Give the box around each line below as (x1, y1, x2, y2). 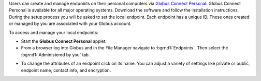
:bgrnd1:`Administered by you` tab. (21, 52, 90, 58)
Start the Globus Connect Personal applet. (21, 38, 107, 44)
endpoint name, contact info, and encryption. (21, 67, 111, 73)
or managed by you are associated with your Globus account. (9, 21, 131, 26)
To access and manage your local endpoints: (9, 29, 99, 35)
